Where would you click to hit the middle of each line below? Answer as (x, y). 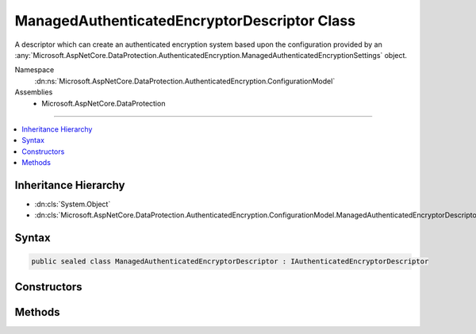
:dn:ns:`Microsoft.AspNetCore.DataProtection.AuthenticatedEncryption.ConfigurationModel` (185, 81)
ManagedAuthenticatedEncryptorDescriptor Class (185, 21)
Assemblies (34, 92)
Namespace (35, 70)
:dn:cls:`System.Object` (73, 204)
